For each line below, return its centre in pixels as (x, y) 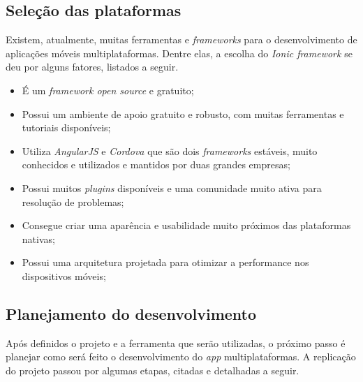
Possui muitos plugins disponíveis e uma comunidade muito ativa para (172, 188)
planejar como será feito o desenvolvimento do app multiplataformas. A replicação (181, 357)
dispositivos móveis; (64, 276)
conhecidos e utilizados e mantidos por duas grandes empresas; (156, 164)
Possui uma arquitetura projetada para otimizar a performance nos (165, 262)
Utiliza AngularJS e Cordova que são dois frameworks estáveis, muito (170, 150)
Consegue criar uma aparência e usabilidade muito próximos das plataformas (186, 225)
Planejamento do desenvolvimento (131, 313)
